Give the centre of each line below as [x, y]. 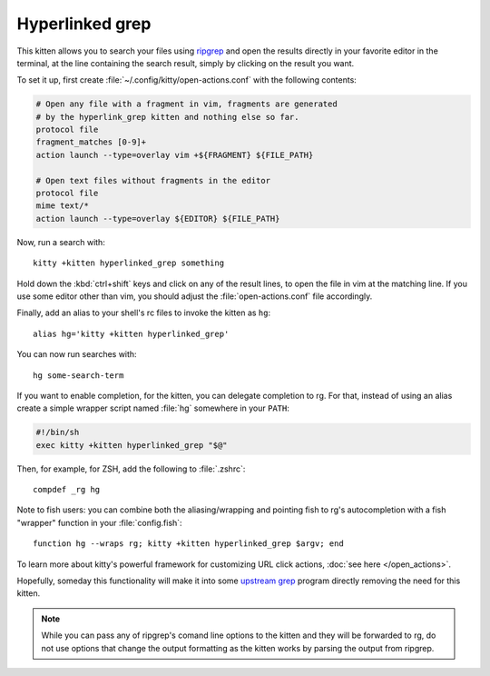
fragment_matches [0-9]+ [91, 142]
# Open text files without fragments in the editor [153, 180]
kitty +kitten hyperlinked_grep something [129, 263]
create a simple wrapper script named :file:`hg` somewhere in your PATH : [153, 408]
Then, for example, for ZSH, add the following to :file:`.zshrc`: [131, 469]
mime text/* [63, 206]
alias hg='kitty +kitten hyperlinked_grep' [131, 333]
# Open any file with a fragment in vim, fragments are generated [186, 104]
